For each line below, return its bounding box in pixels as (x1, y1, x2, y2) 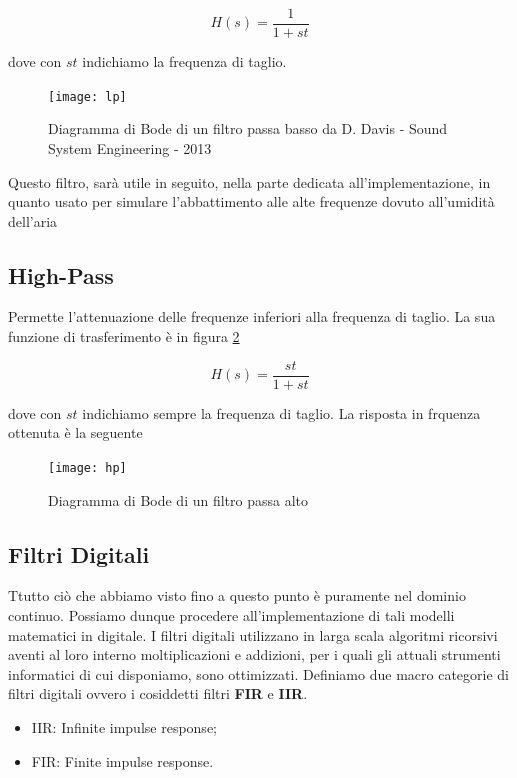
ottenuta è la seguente (8, 422, 143, 443)
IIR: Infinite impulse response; (31, 716, 217, 737)
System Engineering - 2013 (48, 137, 212, 158)
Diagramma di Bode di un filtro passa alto (48, 489, 309, 510)
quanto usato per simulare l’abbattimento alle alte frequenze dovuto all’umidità (8, 191, 495, 212)
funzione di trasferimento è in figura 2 (8, 326, 240, 347)
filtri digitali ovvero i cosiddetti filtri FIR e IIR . (8, 683, 308, 704)
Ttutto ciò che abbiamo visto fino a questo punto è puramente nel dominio (8, 585, 466, 606)
